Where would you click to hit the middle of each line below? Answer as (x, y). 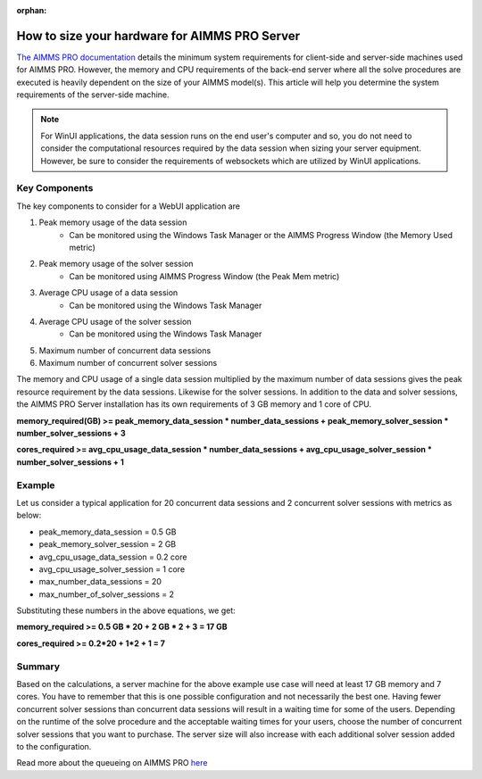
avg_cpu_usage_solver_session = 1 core (112, 569)
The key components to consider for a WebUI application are (129, 206)
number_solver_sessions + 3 (71, 434)
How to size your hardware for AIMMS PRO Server (158, 36)
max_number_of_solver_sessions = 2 (106, 594)
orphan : (32, 10)
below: (29, 515)
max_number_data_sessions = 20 (100, 582)
